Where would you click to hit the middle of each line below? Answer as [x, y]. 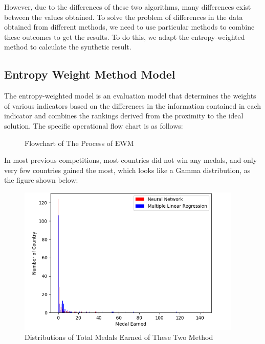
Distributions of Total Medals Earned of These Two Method [119, 337]
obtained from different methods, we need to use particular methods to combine [129, 27]
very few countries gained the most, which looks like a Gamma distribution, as [127, 170]
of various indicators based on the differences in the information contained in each [133, 105]
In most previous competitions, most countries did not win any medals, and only [131, 160]
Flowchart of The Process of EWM [79, 143]
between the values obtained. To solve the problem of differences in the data [124, 17]
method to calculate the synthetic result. [68, 47]
